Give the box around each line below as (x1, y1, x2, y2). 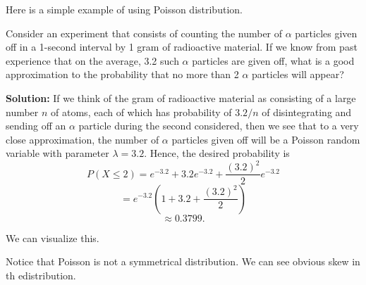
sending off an (6, 118, 66, 133)
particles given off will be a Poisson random (171, 132, 360, 146)
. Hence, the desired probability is (144, 146, 290, 160)
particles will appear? (252, 67, 344, 82)
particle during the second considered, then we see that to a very (78, 118, 359, 133)
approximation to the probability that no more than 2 (6, 67, 239, 82)
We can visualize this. (6, 230, 99, 245)
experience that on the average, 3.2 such (6, 53, 179, 68)
